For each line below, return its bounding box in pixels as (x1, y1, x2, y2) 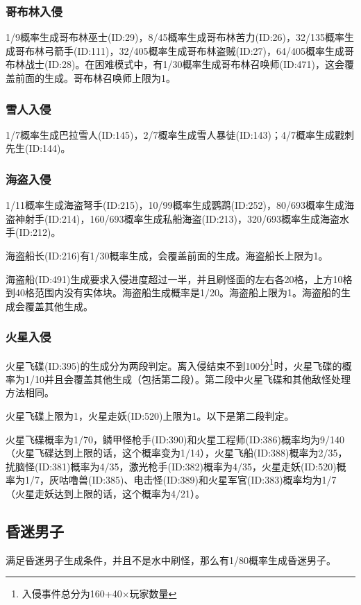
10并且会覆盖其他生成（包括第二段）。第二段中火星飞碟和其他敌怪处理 (34, 371, 351, 386)
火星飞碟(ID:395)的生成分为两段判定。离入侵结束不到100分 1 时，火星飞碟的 (6, 356, 342, 373)
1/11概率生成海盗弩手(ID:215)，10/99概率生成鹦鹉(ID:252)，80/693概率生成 (6, 198, 345, 212)
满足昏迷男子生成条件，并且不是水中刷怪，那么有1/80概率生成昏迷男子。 (6, 552, 336, 567)
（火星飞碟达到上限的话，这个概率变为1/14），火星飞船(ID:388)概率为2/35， (6, 445, 348, 460)
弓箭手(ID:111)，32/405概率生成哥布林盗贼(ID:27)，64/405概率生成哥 (44, 43, 355, 58)
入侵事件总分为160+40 (22, 586, 122, 601)
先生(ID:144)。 (6, 141, 71, 155)
